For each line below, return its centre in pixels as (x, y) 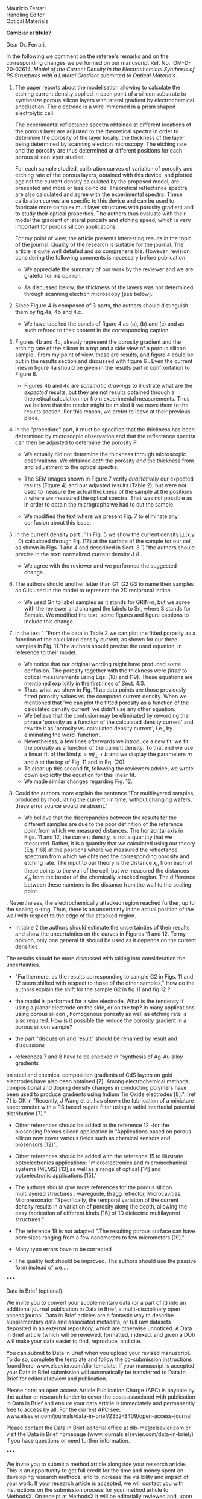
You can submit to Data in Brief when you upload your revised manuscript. (99, 1353)
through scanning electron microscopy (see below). (88, 294)
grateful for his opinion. (53, 276)
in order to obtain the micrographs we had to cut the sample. (99, 504)
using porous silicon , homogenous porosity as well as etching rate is (101, 1014)
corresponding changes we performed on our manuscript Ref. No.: (89, 63)
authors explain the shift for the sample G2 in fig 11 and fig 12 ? (93, 989)
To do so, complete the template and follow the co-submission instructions (99, 1359)
